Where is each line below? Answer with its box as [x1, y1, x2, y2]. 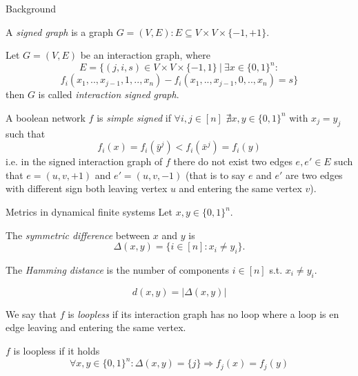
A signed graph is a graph [6, 24, 113, 39]
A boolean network [6, 110, 86, 124]
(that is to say [185, 167, 246, 182]
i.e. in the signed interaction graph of [6, 154, 163, 169]
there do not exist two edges [173, 154, 292, 169]
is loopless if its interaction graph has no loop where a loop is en [68, 306, 339, 321]
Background [6, 1, 56, 15]
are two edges [286, 167, 343, 182]
